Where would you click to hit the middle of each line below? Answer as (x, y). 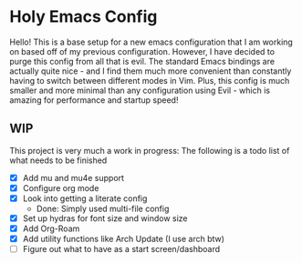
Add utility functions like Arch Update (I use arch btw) (124, 239)
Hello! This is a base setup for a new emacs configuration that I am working (151, 42)
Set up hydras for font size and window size (105, 218)
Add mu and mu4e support (73, 177)
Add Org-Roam (51, 228)
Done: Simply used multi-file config (103, 208)
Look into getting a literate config (85, 198)
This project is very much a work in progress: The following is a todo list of (150, 150)
